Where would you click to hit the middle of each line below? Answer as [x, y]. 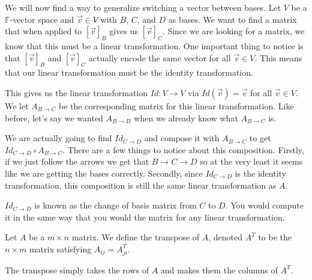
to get [260, 138]
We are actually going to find [58, 138]
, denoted [226, 237]
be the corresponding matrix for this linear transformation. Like [176, 105]
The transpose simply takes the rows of [77, 269]
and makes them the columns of [219, 269]
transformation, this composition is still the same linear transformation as [141, 185]
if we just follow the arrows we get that [77, 161]
